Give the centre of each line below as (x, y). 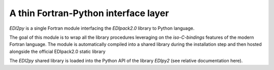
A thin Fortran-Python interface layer (89, 13)
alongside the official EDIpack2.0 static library (58, 51)
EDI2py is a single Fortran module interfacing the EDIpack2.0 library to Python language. (102, 28)
